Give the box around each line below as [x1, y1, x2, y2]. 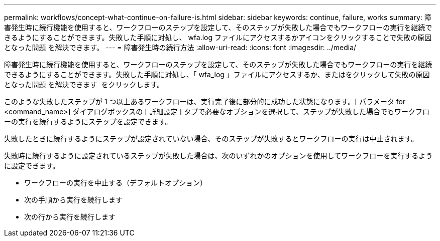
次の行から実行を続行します [24, 212, 116, 221]
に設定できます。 [4, 161, 60, 170]
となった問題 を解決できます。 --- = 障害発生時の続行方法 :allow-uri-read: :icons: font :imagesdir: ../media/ [4, 43, 357, 52]
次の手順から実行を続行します [24, 195, 123, 204]
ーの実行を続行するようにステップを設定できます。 [4, 117, 172, 126]
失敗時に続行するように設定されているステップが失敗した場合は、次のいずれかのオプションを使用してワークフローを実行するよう [4, 151, 433, 160]
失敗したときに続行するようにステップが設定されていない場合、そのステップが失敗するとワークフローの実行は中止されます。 [4, 134, 418, 143]
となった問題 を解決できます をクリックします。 [4, 80, 164, 89]
